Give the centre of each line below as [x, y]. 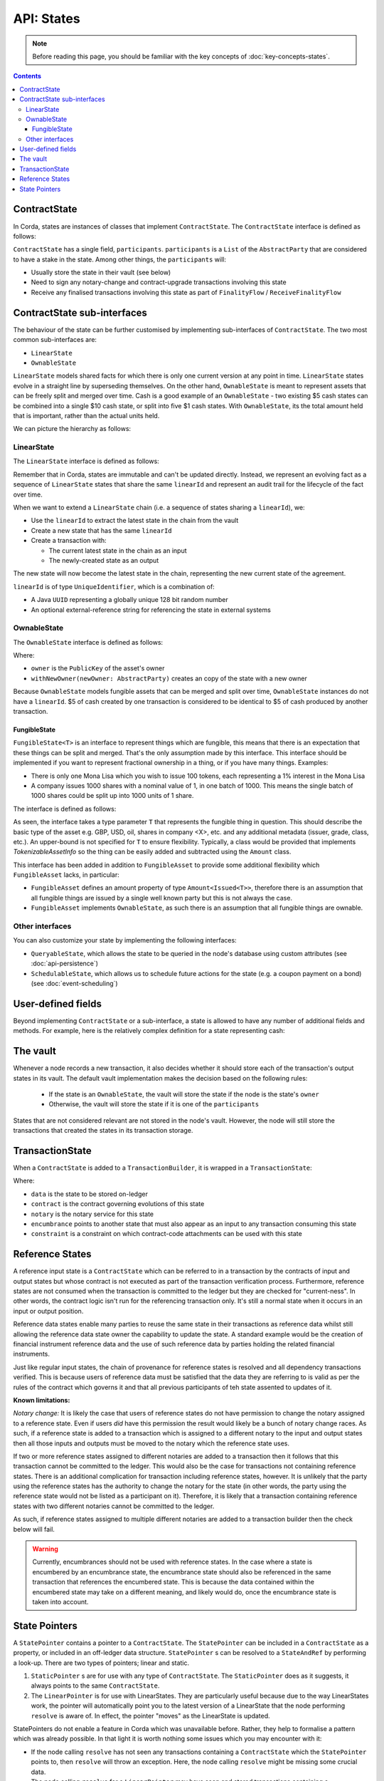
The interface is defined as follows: [65, 809]
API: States [47, 19]
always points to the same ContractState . [95, 1686]
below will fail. [34, 1529]
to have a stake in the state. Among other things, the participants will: [120, 259]
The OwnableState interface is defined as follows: [88, 642]
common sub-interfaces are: [55, 340]
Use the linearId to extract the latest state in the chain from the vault [135, 521]
